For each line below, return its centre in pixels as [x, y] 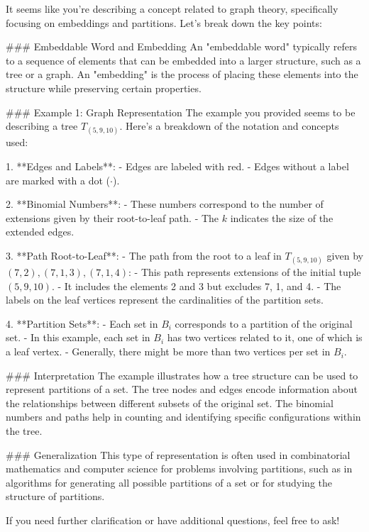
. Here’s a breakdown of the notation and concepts [229, 126]
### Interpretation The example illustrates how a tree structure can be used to [182, 375]
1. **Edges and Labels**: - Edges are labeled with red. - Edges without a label [177, 166]
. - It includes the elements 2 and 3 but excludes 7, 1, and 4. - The [196, 286]
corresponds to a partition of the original [264, 323]
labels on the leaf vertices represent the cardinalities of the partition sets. [165, 300]
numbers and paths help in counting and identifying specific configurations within [183, 417]
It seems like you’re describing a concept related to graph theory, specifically [172, 9]
